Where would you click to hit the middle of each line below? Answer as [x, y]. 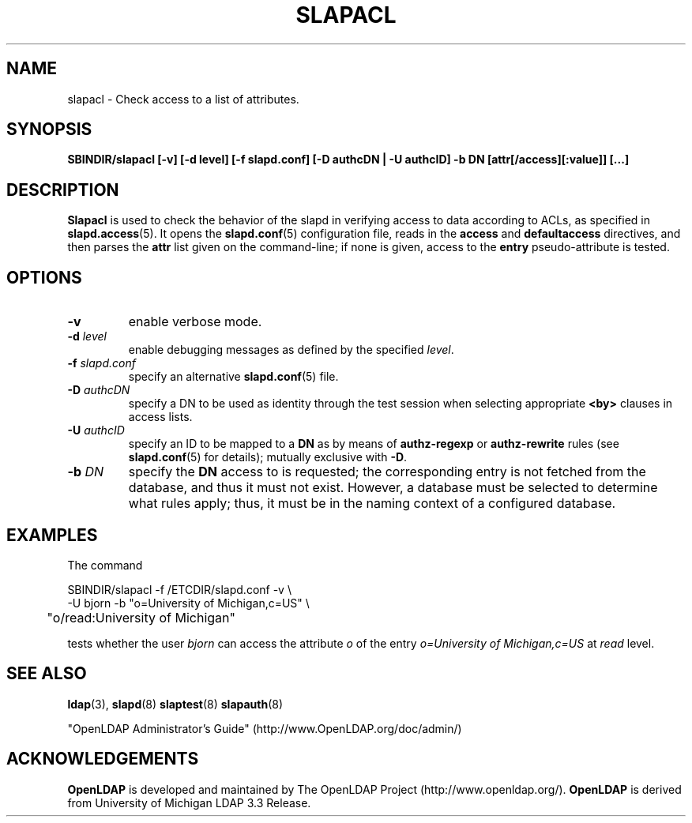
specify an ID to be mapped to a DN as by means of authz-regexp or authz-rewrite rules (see [374, 444]
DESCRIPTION [63, 190]
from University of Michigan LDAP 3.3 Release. [189, 802]
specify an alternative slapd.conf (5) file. [233, 377]
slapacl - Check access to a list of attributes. [183, 99]
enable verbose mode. [195, 322]
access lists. [160, 417]
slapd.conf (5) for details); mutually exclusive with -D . [268, 457]
